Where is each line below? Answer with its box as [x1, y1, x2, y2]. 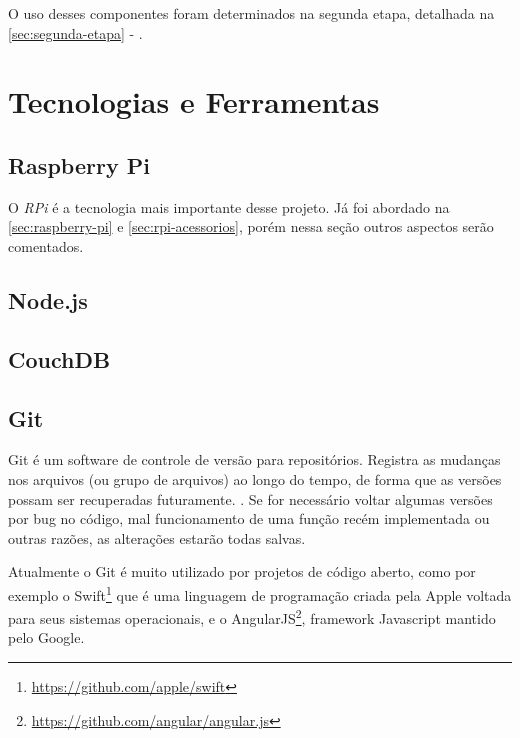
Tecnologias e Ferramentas [8, 81, 380, 122]
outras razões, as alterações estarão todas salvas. [8, 527, 306, 548]
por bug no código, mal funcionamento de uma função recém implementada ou [8, 508, 490, 529]
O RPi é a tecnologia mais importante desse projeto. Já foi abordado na [8, 196, 450, 217]
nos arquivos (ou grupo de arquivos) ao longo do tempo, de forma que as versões [8, 468, 502, 489]
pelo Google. [8, 627, 85, 648]
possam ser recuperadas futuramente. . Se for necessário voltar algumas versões [8, 488, 493, 509]
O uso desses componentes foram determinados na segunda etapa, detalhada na [8, 3, 495, 23]
